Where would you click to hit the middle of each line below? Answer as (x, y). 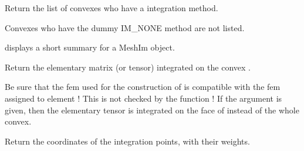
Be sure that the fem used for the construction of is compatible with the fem (143, 87)
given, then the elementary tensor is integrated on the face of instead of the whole (152, 110)
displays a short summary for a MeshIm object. (90, 47)
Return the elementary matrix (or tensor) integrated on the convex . (128, 67)
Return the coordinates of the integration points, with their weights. (127, 141)
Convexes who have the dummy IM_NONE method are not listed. (125, 27)
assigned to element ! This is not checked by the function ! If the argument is (143, 98)
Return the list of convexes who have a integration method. (112, 8)
